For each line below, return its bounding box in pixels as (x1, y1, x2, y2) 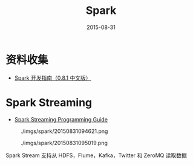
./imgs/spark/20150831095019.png (21, 139, 108, 146)
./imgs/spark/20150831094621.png (21, 128, 108, 135)
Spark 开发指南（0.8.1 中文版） (14, 74, 91, 82)
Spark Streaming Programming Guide (14, 115, 108, 123)
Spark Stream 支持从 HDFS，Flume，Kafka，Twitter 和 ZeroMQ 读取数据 (5, 152, 187, 159)
